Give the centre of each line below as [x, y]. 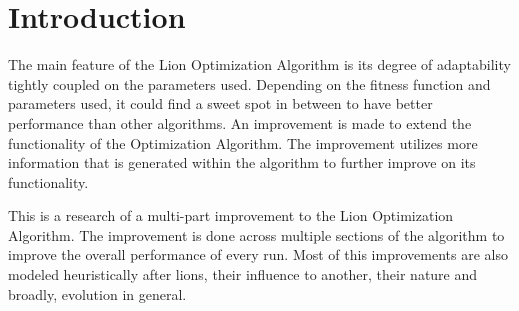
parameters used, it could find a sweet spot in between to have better [220, 103]
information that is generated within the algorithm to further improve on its [242, 162]
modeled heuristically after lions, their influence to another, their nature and [243, 274]
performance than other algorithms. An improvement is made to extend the [240, 122]
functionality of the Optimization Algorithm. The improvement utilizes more [243, 142]
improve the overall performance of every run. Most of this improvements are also [258, 254]
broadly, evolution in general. [97, 293]
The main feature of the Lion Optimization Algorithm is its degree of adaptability [259, 64]
